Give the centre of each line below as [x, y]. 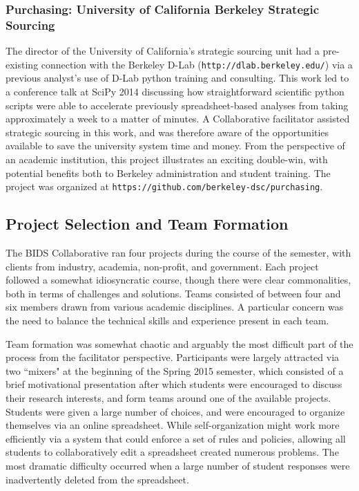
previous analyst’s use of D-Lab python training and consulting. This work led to [177, 78]
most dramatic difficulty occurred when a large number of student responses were [178, 465]
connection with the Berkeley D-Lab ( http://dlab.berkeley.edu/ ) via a [197, 64]
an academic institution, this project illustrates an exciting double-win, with [167, 159]
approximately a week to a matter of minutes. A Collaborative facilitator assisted [178, 119]
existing [22, 64]
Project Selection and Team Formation [147, 224]
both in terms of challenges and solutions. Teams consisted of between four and [173, 293]
